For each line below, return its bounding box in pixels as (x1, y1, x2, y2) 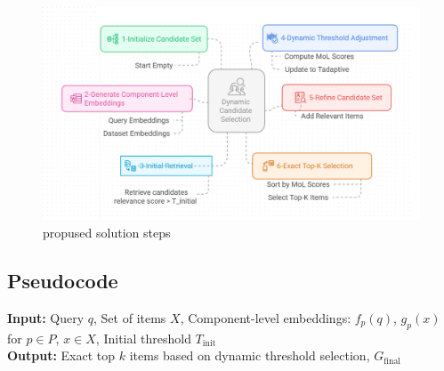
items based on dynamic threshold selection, (129, 346, 370, 365)
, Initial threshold (95, 328, 191, 347)
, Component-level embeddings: (180, 308, 351, 327)
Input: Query (7, 308, 85, 327)
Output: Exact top (7, 346, 116, 365)
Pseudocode (7, 266, 118, 294)
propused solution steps (43, 222, 171, 241)
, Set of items (93, 308, 166, 327)
